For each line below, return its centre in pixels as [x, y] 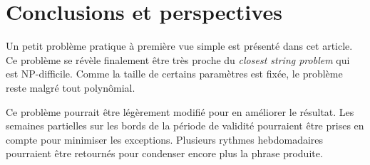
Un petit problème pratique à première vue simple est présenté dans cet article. [179, 46]
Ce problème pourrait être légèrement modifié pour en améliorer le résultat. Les [180, 111]
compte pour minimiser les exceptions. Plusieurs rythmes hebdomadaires [165, 139]
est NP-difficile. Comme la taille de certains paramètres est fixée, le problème [174, 74]
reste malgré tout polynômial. [71, 87]
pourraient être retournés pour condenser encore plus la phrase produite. [164, 153]
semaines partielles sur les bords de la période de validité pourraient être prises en [185, 126]
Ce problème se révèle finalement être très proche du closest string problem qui [178, 59]
